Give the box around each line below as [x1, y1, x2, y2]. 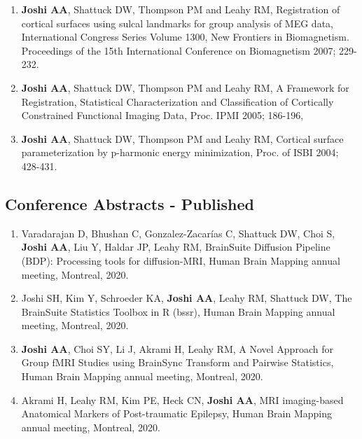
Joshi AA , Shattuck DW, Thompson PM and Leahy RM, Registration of [21, 2, 340, 16]
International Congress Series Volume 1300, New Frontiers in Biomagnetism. [21, 29, 349, 44]
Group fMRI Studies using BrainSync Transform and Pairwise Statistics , [21, 355, 334, 370]
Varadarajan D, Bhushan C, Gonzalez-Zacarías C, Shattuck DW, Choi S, [21, 225, 335, 240]
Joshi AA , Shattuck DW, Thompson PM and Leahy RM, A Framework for [21, 80, 349, 95]
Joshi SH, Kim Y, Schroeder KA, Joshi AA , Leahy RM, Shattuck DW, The [21, 291, 352, 305]
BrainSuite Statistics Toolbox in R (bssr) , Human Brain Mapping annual [21, 304, 335, 319]
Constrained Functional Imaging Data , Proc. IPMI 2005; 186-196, [21, 108, 304, 123]
